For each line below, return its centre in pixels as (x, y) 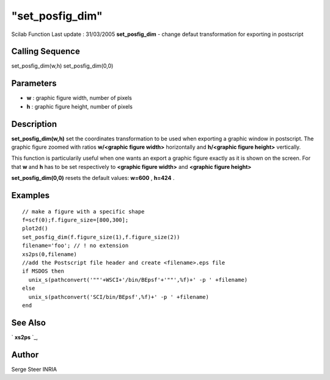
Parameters (34, 83)
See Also (28, 322)
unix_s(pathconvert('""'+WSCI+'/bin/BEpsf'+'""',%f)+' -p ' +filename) (138, 280)
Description (34, 124)
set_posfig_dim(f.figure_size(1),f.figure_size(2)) (101, 237)
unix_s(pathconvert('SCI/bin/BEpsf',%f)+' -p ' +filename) (119, 297)
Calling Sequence (46, 52)
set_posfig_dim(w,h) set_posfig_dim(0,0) (62, 66)
